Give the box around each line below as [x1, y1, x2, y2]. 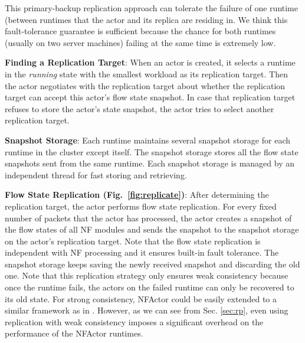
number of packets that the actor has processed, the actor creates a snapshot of [5, 211, 292, 224]
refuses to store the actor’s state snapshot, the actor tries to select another [5, 102, 274, 115]
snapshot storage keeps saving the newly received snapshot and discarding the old [5, 257, 300, 270]
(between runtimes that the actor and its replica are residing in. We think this [5, 13, 288, 25]
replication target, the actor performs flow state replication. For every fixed [5, 200, 277, 212]
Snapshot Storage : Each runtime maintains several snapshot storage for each [5, 133, 290, 146]
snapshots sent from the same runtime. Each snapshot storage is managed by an [5, 157, 294, 169]
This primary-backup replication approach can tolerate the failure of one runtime [5, 2, 298, 14]
